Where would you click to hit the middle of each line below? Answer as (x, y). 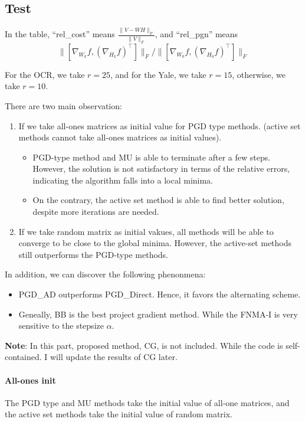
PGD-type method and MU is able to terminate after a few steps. (152, 157)
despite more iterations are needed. (96, 212)
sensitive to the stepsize (61, 326)
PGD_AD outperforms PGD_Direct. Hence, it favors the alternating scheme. (160, 294)
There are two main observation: (63, 105)
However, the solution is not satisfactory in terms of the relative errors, (161, 169)
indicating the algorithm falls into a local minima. (123, 180)
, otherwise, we (259, 74)
